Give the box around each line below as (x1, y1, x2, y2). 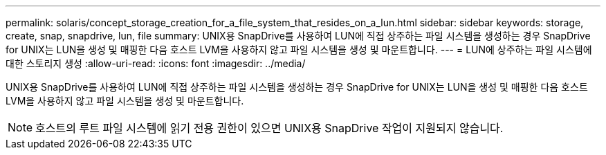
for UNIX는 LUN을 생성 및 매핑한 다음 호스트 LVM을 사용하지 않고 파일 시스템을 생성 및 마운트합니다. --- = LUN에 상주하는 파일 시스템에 (6, 44, 592, 55)
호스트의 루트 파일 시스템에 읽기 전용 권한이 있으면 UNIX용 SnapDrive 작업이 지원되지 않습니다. (35, 121, 504, 135)
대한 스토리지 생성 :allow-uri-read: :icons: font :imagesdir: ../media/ (6, 57, 306, 69)
